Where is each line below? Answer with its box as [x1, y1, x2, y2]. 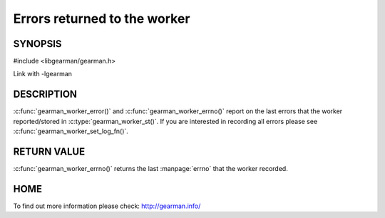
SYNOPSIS [13, 38, 62, 50]
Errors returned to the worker [13, 11, 190, 26]
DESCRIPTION [13, 88, 78, 100]
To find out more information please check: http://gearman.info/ [13, 202, 201, 210]
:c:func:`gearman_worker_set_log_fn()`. [13, 127, 128, 135]
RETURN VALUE [13, 145, 86, 157]
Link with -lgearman [13, 70, 73, 78]
